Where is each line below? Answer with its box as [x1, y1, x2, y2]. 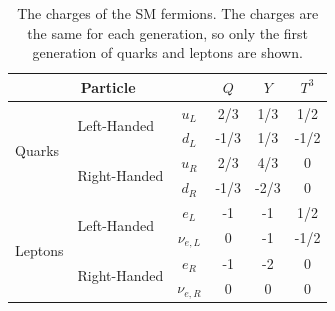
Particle [80, 76, 136, 97]
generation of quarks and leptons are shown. [32, 42, 303, 63]
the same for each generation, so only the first [27, 22, 309, 43]
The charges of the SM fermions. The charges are [17, 3, 319, 23]
